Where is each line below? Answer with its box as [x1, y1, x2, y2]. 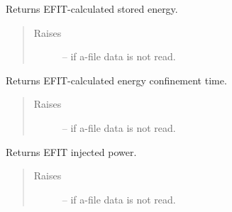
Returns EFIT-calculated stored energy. [6, 1, 178, 16]
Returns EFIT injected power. [6, 144, 137, 159]
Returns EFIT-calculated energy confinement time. [6, 72, 227, 87]
